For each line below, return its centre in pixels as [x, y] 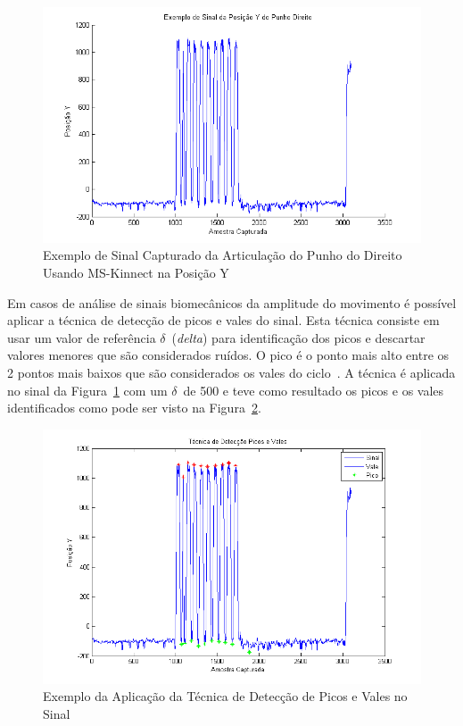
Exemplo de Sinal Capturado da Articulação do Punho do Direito [223, 255]
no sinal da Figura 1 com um [87, 390]
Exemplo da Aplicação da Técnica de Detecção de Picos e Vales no [225, 696]
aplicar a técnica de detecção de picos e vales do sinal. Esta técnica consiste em [223, 320]
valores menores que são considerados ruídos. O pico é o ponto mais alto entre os [228, 355]
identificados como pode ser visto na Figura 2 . [134, 408]
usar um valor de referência [82, 337]
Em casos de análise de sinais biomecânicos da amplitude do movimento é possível [232, 302]
